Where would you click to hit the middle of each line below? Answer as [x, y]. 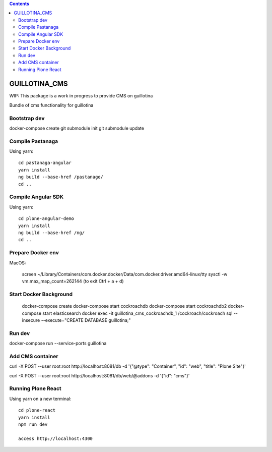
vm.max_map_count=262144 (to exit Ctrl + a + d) [73, 281]
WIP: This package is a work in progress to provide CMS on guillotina [81, 96]
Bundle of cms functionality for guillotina [51, 105]
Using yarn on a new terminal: [40, 399]
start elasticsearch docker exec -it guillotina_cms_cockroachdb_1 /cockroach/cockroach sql [138, 313]
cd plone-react [37, 410]
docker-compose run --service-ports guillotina [58, 344]
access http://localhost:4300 [56, 438]
